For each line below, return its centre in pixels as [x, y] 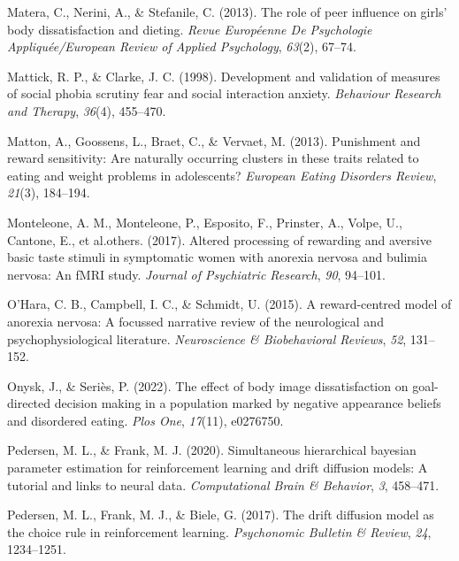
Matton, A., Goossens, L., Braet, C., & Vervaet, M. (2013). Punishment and [214, 140]
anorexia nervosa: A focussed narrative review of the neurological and [195, 321]
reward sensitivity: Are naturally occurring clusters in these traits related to [213, 158]
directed [29, 403]
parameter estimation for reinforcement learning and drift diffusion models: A [218, 468]
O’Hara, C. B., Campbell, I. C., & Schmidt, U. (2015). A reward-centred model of [229, 304]
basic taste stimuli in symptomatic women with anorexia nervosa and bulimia [217, 257]
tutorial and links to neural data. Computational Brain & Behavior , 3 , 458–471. [223, 484]
